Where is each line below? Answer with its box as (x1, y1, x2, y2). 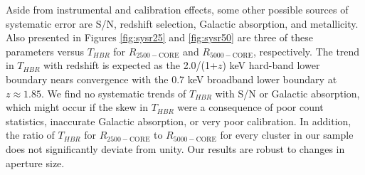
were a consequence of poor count (177, 100, 324, 115)
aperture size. (6, 155, 65, 170)
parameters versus (6, 43, 84, 58)
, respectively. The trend (253, 43, 360, 58)
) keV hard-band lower (222, 58, 320, 73)
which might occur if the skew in (6, 100, 148, 115)
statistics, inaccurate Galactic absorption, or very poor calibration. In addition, (6, 113, 351, 128)
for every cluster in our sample (220, 127, 354, 142)
